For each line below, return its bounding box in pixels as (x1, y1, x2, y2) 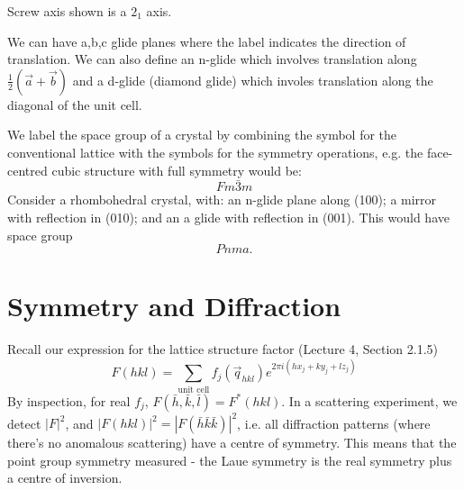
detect (7, 413, 41, 432)
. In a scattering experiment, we (281, 391, 458, 410)
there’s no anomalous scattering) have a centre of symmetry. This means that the (7, 433, 457, 452)
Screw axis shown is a (7, 2, 127, 20)
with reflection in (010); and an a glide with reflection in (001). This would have (7, 207, 450, 226)
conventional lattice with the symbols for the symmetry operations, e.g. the (7, 142, 423, 161)
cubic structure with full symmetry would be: (51, 160, 302, 179)
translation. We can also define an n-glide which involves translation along (7, 50, 417, 68)
